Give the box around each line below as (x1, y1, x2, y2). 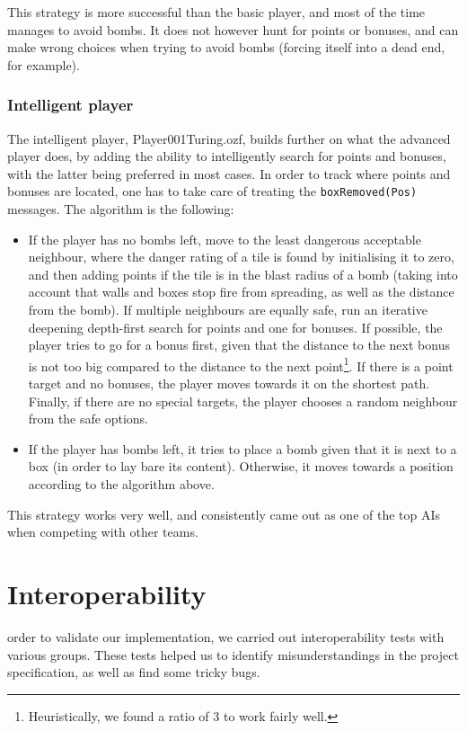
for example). (7, 55, 80, 74)
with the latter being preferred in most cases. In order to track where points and (7, 164, 451, 183)
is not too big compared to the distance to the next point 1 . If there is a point (28, 353, 454, 375)
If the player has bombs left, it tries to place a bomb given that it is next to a (28, 439, 457, 458)
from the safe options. (28, 409, 148, 428)
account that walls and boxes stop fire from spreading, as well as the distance (28, 282, 454, 301)
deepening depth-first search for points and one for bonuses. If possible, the (28, 317, 443, 336)
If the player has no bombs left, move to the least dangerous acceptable (28, 229, 421, 248)
